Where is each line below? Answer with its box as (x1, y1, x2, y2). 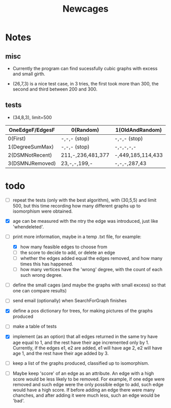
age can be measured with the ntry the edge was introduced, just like (12, 218, 158, 224)
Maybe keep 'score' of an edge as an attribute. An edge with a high (12, 370, 154, 376)
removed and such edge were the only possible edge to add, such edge (12, 381, 164, 387)
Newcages (62, 3, 109, 15)
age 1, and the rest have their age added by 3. (12, 350, 109, 356)
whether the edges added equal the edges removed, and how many (20, 255, 163, 261)
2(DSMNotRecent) (8, 151, 52, 158)
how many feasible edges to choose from (20, 244, 108, 250)
